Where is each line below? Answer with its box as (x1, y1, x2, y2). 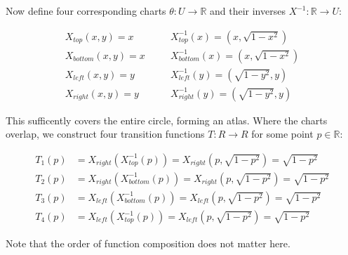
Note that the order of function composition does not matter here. (6, 236, 290, 251)
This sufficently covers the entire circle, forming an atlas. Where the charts (6, 112, 328, 127)
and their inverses (210, 4, 286, 18)
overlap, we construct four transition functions (6, 126, 205, 141)
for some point (251, 126, 314, 141)
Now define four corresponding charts (6, 4, 166, 18)
